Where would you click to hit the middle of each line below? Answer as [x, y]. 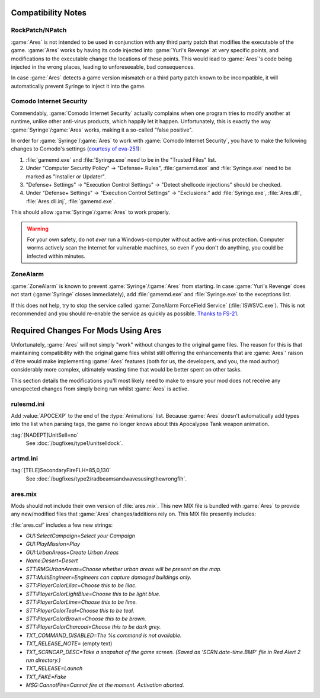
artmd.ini [25, 458]
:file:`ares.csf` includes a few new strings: [62, 525]
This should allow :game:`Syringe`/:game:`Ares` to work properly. [90, 212]
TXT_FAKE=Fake [46, 677]
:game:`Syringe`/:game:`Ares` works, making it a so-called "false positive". [102, 130]
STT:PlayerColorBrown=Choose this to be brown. [86, 619]
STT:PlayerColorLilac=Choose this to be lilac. [81, 585]
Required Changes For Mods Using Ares [86, 330]
